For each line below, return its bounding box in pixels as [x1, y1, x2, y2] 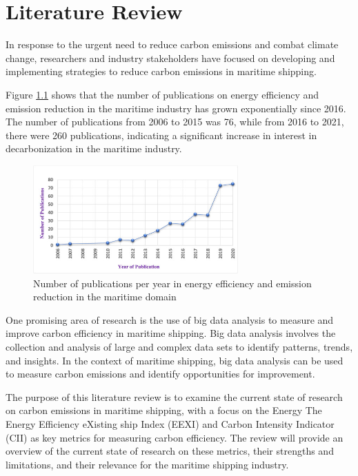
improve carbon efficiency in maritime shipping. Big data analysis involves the [6, 326, 336, 340]
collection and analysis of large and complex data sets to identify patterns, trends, [6, 339, 353, 353]
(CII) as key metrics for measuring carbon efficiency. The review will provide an [6, 430, 344, 444]
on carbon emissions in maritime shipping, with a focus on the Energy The [6, 403, 322, 417]
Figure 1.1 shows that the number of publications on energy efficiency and [6, 87, 319, 101]
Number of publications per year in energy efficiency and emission [33, 276, 312, 290]
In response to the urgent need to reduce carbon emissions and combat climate [6, 37, 339, 52]
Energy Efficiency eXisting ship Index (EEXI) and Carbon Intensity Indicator [6, 416, 335, 431]
